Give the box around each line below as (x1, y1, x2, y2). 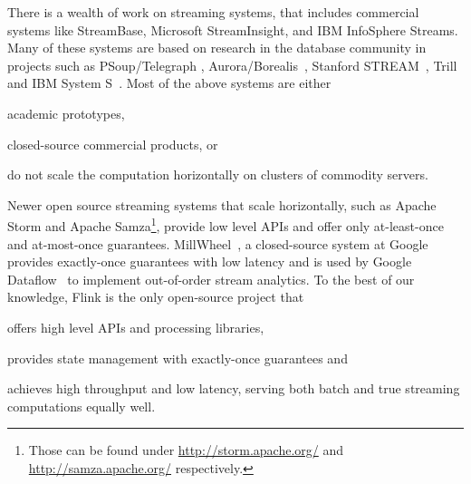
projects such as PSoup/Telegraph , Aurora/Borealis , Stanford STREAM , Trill (7, 55, 457, 74)
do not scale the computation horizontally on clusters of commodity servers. (7, 165, 428, 184)
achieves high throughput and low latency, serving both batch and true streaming (7, 379, 460, 398)
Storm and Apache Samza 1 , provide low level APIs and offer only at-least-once (7, 214, 444, 235)
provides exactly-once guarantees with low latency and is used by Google (7, 252, 412, 271)
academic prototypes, (7, 103, 125, 122)
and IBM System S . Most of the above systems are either (7, 73, 332, 92)
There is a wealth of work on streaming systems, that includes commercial (7, 3, 419, 21)
